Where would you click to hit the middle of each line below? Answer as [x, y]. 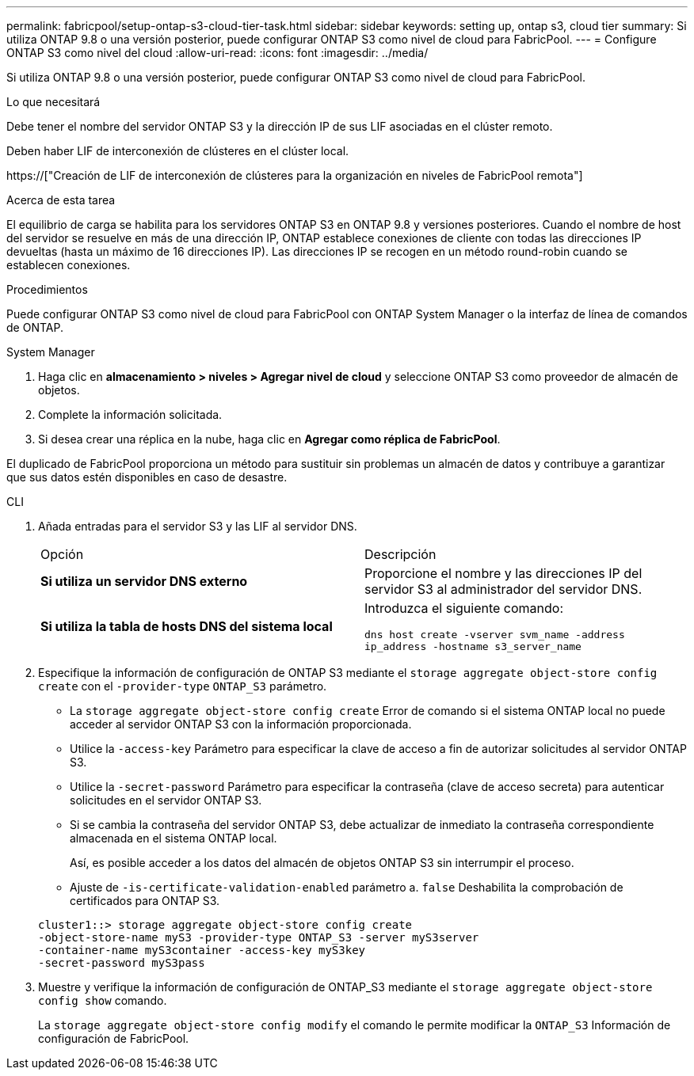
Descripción [400, 554]
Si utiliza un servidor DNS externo [144, 581]
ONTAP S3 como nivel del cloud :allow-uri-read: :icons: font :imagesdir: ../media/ [217, 53]
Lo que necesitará [53, 102]
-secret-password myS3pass [122, 963]
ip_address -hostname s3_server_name [473, 646]
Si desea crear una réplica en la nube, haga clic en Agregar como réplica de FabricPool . [269, 439]
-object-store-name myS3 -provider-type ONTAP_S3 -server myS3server [259, 937]
